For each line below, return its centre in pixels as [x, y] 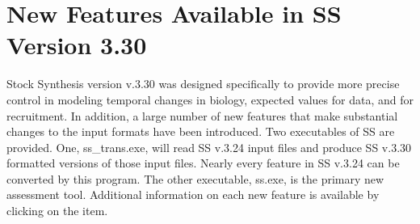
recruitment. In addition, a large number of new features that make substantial [202, 115]
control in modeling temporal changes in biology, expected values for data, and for [210, 99]
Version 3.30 [77, 45]
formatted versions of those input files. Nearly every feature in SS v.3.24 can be [203, 163]
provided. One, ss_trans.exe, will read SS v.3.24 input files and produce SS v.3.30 [209, 147]
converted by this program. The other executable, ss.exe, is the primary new [195, 178]
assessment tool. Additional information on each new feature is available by [193, 194]
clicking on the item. [57, 211]
